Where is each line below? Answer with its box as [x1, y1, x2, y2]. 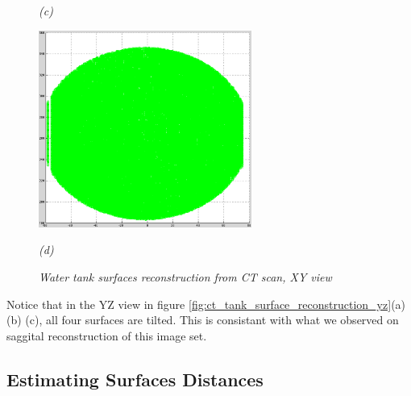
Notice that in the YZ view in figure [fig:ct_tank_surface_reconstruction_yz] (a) [6, 295, 406, 312]
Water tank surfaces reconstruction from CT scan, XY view [39, 268, 332, 285]
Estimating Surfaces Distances [6, 366, 264, 391]
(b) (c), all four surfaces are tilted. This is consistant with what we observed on [6, 311, 399, 328]
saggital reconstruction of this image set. [6, 327, 207, 344]
